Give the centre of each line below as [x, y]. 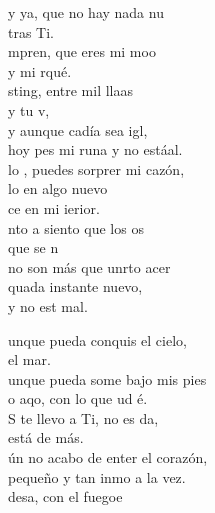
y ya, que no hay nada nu [86, 12]
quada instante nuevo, [75, 286]
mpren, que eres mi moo [82, 51]
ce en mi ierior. [54, 207]
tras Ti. [31, 31]
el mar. [29, 359]
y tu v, [29, 109]
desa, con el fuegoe [65, 496]
